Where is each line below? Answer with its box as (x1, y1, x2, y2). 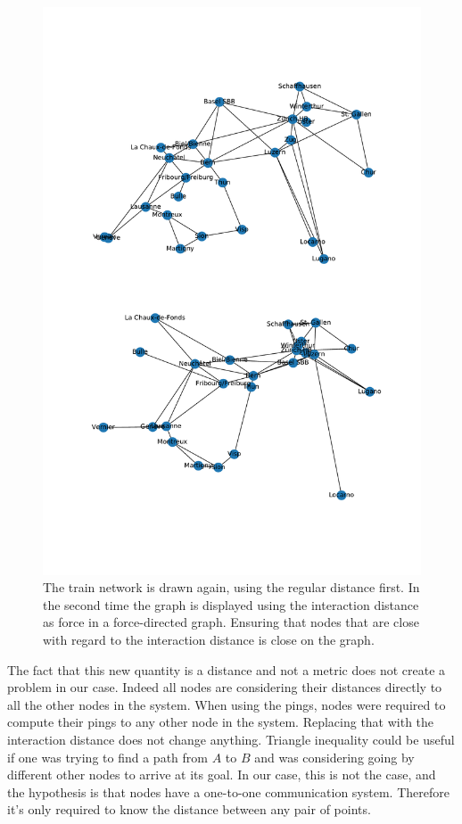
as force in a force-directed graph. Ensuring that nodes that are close (43, 613, 419, 631)
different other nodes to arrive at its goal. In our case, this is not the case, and (7, 765, 436, 784)
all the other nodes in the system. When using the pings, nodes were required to (7, 695, 446, 713)
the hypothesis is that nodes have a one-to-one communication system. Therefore (7, 782, 450, 801)
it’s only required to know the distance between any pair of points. (7, 800, 371, 819)
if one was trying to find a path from (7, 747, 208, 766)
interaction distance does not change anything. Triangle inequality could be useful (7, 729, 455, 748)
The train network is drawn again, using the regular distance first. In (43, 578, 420, 597)
